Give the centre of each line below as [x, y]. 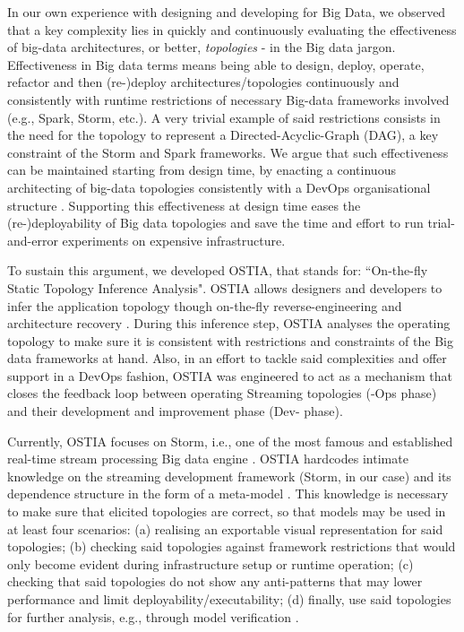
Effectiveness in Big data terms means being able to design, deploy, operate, [216, 64]
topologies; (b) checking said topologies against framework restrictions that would [232, 546]
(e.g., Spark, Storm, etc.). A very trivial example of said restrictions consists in [224, 117]
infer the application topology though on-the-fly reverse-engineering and [205, 305]
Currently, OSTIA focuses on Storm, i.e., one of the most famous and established [230, 441]
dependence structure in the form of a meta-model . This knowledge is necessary [228, 493]
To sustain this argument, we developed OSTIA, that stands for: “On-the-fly [218, 270]
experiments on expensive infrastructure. [174, 240]
